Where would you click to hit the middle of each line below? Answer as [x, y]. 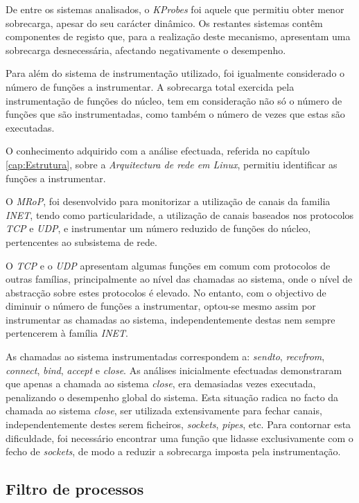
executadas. [30, 127]
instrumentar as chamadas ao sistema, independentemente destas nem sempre [170, 319]
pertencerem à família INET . [67, 333]
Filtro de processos [75, 489]
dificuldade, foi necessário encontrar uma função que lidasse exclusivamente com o [179, 438]
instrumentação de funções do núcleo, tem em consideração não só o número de [174, 100]
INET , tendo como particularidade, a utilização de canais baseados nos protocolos [180, 214]
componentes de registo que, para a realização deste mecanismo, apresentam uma [178, 36]
